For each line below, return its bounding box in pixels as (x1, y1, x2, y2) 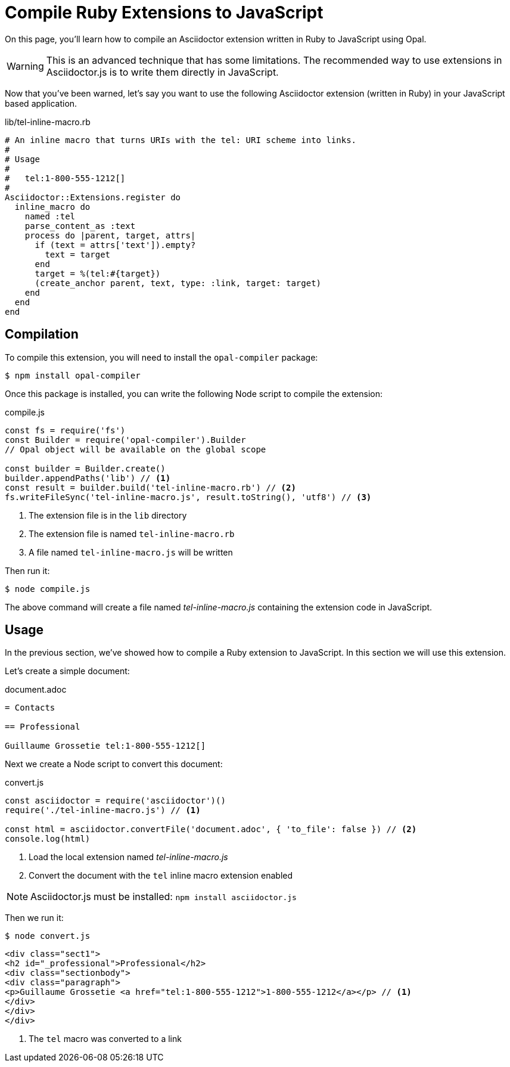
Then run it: (5, 565, 50, 576)
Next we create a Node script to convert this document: (5, 759, 223, 770)
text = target (45, 249, 111, 259)
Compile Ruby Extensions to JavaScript (5, 2, 324, 23)
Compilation (5, 327, 79, 342)
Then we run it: (5, 913, 64, 923)
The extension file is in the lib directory (29, 510, 187, 520)
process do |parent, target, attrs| (24, 230, 196, 240)
